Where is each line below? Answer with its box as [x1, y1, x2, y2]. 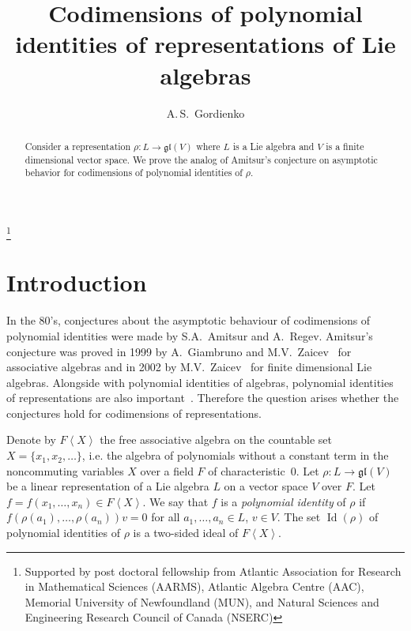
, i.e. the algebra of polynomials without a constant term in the [81, 447, 389, 464]
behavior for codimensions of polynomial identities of [25, 166, 243, 179]
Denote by [6, 431, 56, 448]
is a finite [326, 139, 364, 152]
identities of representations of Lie [15, 28, 396, 60]
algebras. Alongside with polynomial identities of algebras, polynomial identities [6, 374, 394, 390]
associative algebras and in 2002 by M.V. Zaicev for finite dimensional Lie [6, 359, 372, 375]
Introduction [6, 266, 147, 299]
